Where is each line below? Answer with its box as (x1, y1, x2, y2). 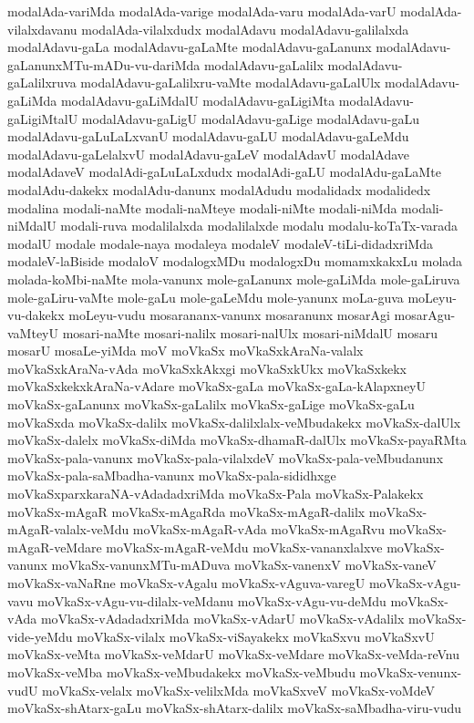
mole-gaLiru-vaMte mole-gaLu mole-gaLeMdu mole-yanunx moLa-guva (7, 287, 404, 306)
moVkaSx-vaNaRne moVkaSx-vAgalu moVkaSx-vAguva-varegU (7, 573, 366, 592)
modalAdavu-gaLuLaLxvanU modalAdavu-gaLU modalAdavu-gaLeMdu (7, 127, 409, 146)
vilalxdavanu (7, 19, 77, 38)
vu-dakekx (7, 305, 65, 325)
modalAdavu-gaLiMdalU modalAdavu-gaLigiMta (60, 90, 335, 109)
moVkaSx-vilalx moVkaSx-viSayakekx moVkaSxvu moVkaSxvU (77, 626, 435, 646)
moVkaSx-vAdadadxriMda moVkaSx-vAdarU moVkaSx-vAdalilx (40, 609, 405, 628)
